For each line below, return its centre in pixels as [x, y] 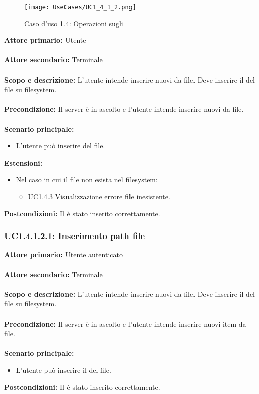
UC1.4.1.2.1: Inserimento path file [75, 236]
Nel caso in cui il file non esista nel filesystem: [87, 179]
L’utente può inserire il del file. [63, 370]
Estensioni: [23, 162]
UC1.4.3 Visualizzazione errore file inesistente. [99, 196]
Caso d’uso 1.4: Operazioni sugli [74, 23]
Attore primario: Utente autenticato [63, 254]
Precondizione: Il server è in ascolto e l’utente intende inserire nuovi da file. [124, 109]
